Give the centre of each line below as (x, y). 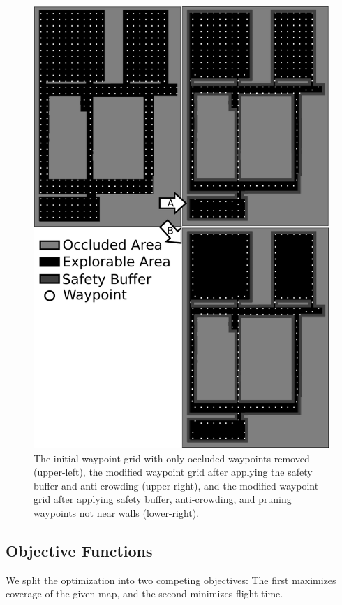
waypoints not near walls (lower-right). (117, 512)
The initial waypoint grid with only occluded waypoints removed (172, 458)
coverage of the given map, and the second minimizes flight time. (144, 593)
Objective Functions (79, 550)
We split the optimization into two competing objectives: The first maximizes (171, 579)
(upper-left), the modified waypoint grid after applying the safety (173, 472)
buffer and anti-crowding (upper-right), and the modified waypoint (176, 485)
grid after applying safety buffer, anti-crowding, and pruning (163, 499)
